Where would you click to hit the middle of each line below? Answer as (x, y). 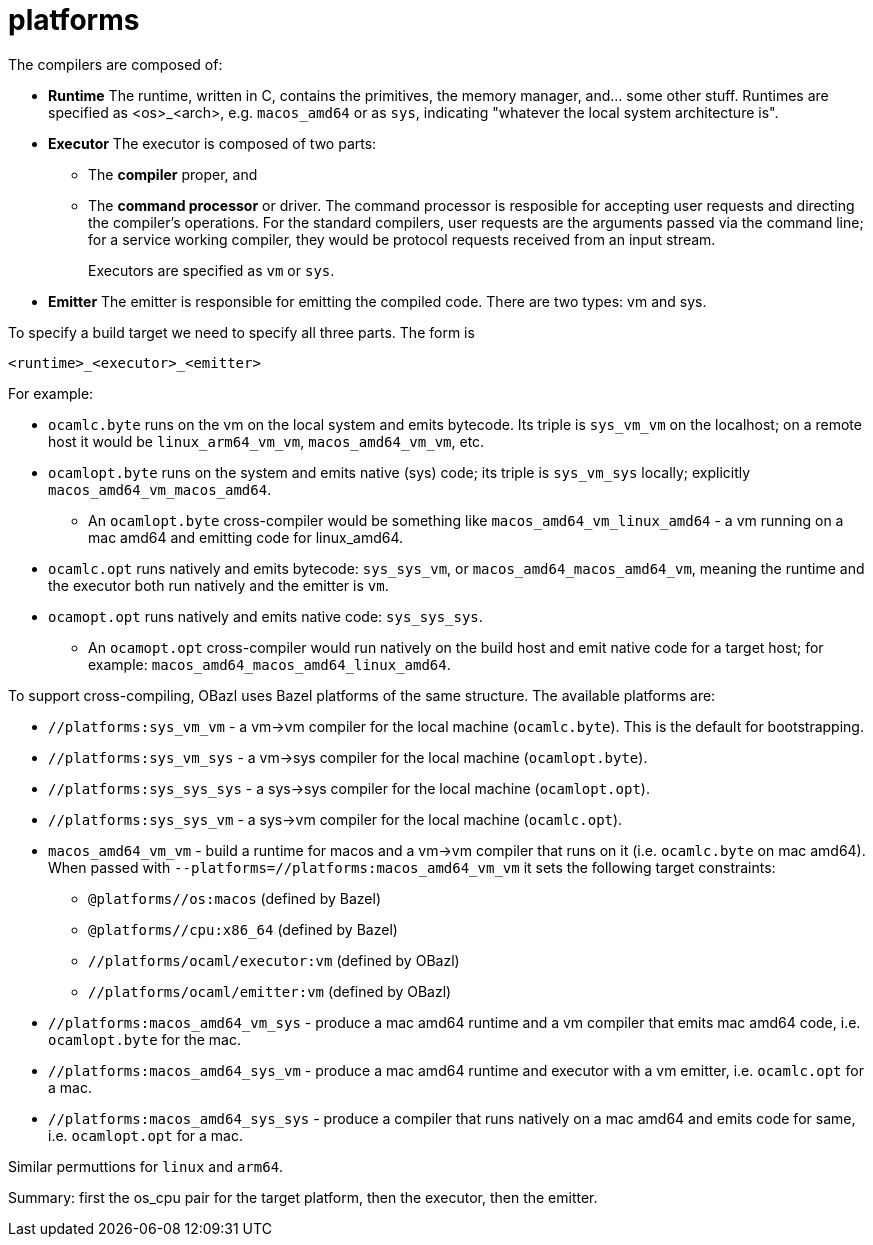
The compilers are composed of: (115, 64)
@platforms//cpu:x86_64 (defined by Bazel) (243, 929)
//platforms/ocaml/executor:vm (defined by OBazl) (274, 960)
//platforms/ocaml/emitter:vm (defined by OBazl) (270, 991)
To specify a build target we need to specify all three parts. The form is (241, 332)
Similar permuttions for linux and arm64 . (146, 1166)
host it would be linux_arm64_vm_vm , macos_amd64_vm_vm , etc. (266, 441)
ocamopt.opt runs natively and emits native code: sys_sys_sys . (265, 616)
